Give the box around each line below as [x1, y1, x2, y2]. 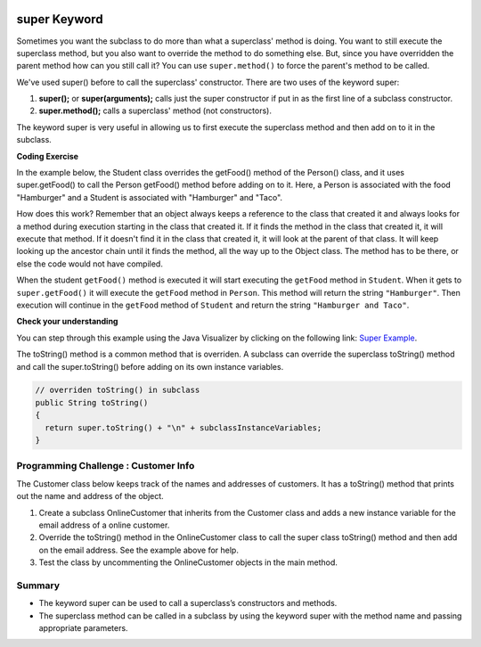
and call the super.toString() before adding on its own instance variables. [16, 361, 284, 372]
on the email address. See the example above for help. [38, 545, 240, 555]
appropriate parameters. [38, 623, 128, 634]
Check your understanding [16, 316, 118, 327]
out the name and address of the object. [16, 491, 164, 502]
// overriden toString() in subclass [35, 385, 200, 396]
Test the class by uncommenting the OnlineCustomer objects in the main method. [38, 557, 338, 568]
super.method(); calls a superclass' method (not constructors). [38, 105, 272, 116]
